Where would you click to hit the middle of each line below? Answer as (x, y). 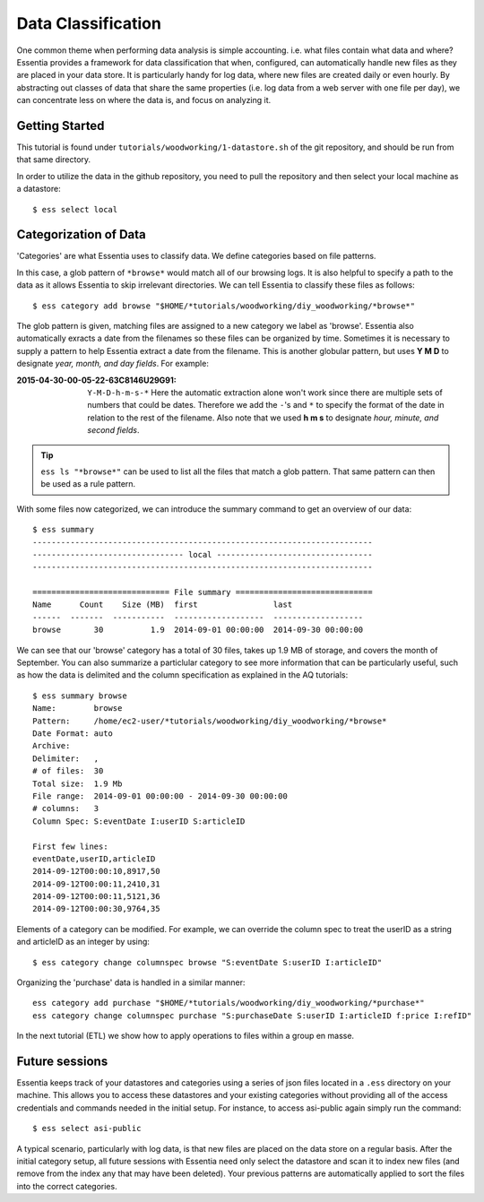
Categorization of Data (82, 234)
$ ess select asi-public (87, 1128)
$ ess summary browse (80, 696)
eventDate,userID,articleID (94, 859)
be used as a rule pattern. (88, 484)
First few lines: (70, 846)
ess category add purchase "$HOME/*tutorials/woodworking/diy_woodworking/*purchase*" (229, 1003)
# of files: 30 (68, 771)
